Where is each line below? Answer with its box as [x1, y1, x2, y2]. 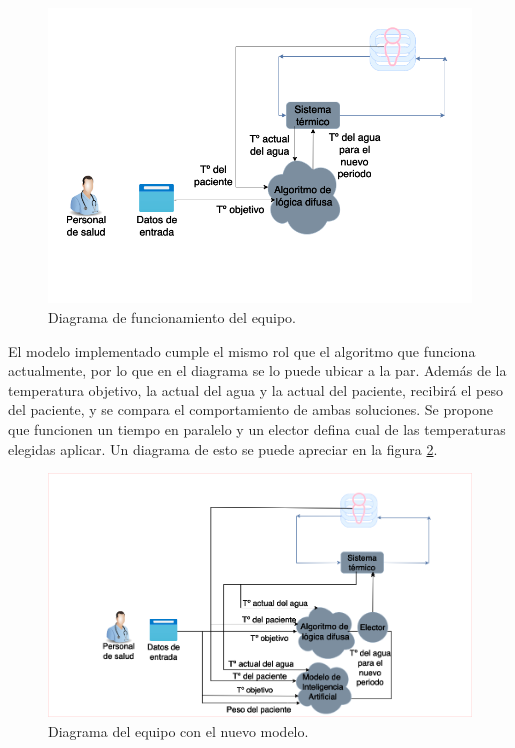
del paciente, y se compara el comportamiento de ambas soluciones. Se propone [8, 399, 493, 420]
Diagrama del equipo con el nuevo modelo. [48, 720, 309, 741]
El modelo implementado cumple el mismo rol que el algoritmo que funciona [8, 340, 476, 361]
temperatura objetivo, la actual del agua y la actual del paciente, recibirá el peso [8, 379, 503, 400]
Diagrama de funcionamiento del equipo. [48, 306, 296, 327]
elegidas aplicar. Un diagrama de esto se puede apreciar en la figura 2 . [8, 438, 438, 459]
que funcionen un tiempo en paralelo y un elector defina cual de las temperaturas [8, 418, 506, 439]
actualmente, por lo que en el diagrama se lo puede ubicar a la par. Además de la [8, 360, 507, 381]
